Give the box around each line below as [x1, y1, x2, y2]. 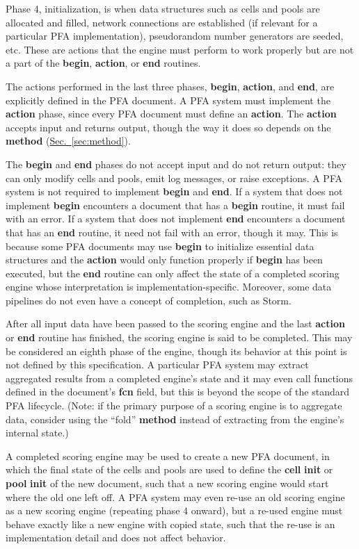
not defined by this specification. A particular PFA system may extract [6, 357, 309, 372]
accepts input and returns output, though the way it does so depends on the [6, 120, 331, 134]
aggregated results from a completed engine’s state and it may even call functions [6, 370, 353, 385]
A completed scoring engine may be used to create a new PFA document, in [6, 448, 330, 463]
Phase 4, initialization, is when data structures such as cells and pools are [6, 1, 320, 15]
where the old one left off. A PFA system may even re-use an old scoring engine [6, 489, 345, 504]
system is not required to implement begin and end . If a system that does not [6, 184, 343, 199]
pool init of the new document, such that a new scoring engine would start [6, 476, 329, 490]
